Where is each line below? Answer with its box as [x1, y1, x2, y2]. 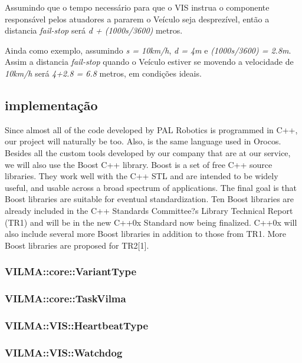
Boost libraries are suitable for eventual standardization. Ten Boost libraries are [5, 193, 294, 205]
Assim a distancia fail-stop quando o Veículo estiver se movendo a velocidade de [5, 55, 294, 68]
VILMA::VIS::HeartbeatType [5, 318, 149, 332]
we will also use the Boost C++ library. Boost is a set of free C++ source [5, 158, 273, 170]
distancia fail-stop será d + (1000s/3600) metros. [5, 24, 183, 37]
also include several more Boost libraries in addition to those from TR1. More [5, 227, 286, 240]
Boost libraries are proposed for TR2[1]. [5, 239, 149, 251]
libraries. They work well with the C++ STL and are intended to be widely [5, 170, 278, 182]
